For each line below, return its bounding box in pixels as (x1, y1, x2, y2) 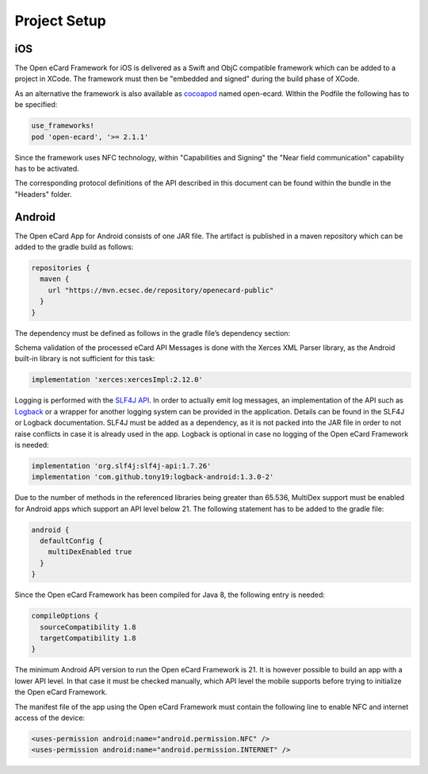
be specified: (14, 100, 58, 110)
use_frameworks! (31, 121, 95, 130)
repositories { (31, 264, 90, 273)
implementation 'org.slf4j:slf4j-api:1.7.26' (31, 461, 212, 470)
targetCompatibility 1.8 (40, 633, 136, 642)
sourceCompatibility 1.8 (40, 622, 136, 631)
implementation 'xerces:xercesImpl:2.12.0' (31, 375, 204, 384)
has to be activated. (14, 164, 79, 173)
